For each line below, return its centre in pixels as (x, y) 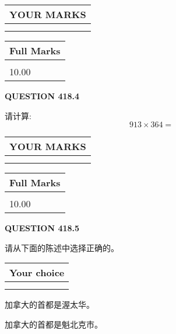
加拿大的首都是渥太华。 (50, 305)
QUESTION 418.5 (42, 228)
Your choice (37, 273)
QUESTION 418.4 (42, 96)
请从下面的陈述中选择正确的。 (62, 247)
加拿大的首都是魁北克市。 (54, 324)
